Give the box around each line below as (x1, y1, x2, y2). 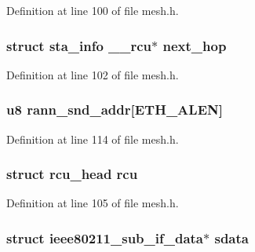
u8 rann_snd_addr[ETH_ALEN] (6, 100, 223, 119)
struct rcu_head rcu (6, 164, 138, 184)
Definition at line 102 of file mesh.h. (6, 66, 179, 82)
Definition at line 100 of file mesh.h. (6, 2, 179, 18)
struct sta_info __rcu (6, 35, 152, 55)
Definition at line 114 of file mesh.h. (6, 130, 179, 147)
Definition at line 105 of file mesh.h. (6, 195, 179, 211)
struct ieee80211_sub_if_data (6, 228, 204, 247)
